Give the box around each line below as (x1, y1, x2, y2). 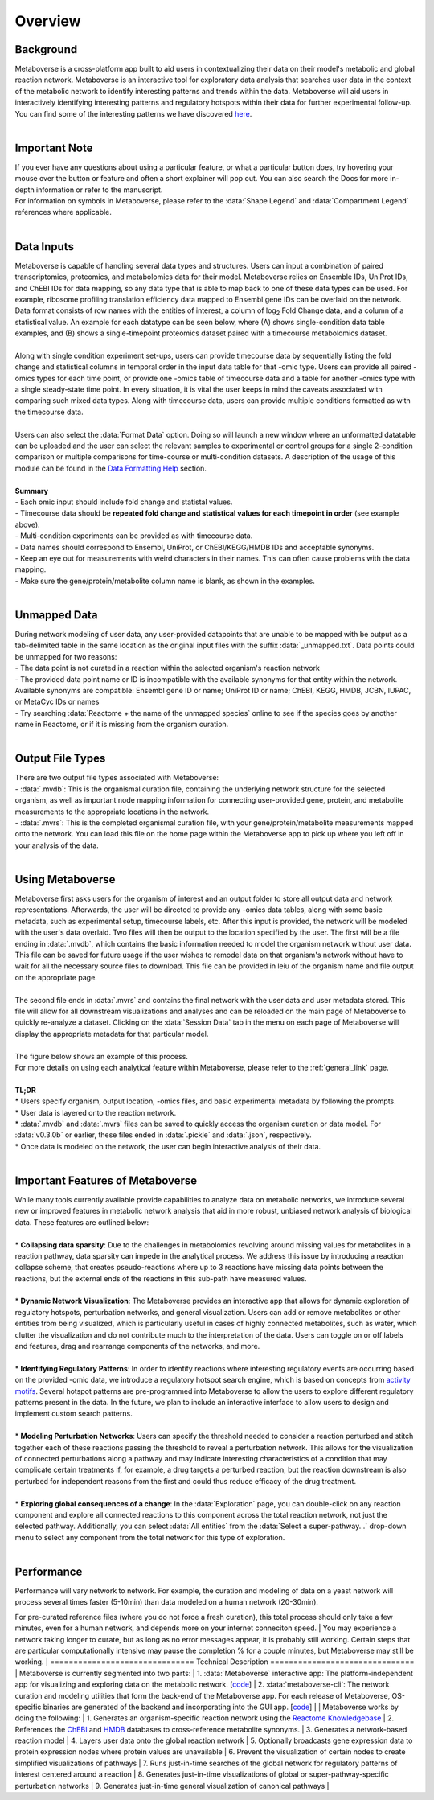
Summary (14, 486, 48, 495)
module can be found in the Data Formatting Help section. (14, 463, 207, 473)
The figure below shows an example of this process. (14, 1051, 189, 1061)
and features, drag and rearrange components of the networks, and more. (14, 1342, 260, 1351)
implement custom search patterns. (14, 1408, 133, 1419)
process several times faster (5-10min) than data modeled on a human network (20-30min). (14, 1597, 319, 1607)
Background (14, 43, 78, 56)
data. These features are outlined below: (14, 1217, 149, 1227)
